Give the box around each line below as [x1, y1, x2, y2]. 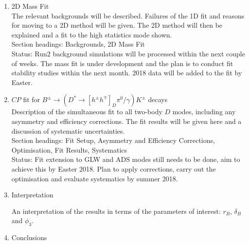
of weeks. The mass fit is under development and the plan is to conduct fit [11, 58, 233, 68]
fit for [23, 94, 40, 105]
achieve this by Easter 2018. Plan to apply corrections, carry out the [11, 163, 216, 174]
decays [148, 94, 168, 105]
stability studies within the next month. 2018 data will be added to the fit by [11, 68, 242, 78]
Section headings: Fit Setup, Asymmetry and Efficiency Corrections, [11, 135, 215, 145]
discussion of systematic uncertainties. [11, 125, 125, 136]
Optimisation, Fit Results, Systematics [11, 144, 127, 155]
